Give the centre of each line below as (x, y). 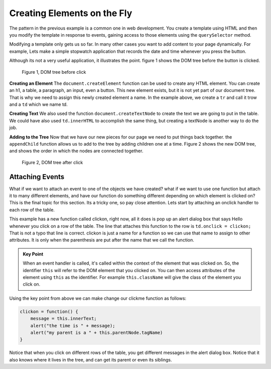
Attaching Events (37, 176)
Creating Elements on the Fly (71, 13)
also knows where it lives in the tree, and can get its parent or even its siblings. (91, 359)
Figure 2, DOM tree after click (52, 162)
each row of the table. (32, 210)
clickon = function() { (49, 312)
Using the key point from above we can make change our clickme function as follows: (98, 298)
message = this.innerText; (64, 319)
